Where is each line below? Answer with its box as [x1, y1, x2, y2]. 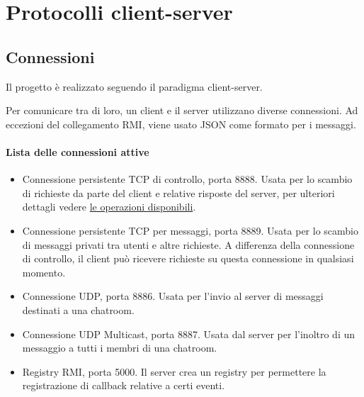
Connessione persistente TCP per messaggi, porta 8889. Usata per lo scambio [22, 223, 358, 237]
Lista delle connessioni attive [6, 144, 149, 159]
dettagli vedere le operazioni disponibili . [22, 199, 196, 214]
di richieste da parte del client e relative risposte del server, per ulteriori [22, 185, 335, 200]
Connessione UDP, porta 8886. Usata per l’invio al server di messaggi [22, 289, 324, 303]
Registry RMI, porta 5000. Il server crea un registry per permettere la [22, 364, 326, 379]
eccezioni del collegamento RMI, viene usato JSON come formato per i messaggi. [6, 116, 356, 131]
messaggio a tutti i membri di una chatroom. [22, 340, 217, 355]
